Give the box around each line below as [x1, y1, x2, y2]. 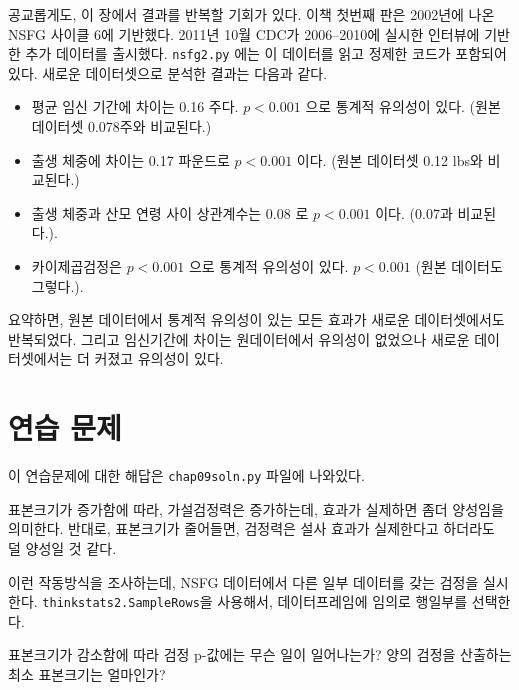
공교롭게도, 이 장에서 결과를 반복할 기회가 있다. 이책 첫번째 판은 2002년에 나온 [8, 4, 495, 24]
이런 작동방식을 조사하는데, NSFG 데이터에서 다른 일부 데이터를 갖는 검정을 [8, 571, 479, 592]
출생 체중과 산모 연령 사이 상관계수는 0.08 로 [31, 202, 309, 223]
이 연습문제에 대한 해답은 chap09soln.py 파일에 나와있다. [8, 465, 365, 486]
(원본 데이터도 [415, 256, 503, 276]
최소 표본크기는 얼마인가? [8, 663, 166, 684]
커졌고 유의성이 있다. [94, 348, 224, 369]
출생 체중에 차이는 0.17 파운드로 [31, 149, 230, 170]
